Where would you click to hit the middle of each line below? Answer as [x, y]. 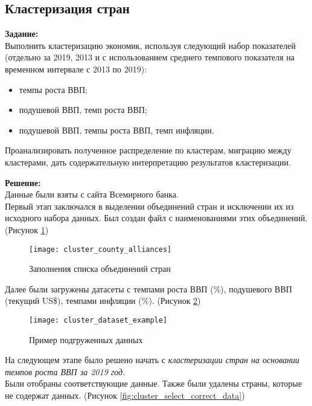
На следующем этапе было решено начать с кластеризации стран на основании [152, 360]
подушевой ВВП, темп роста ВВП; [83, 110]
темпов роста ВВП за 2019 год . [65, 371]
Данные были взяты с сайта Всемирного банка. [92, 194]
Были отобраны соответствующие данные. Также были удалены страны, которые [154, 383]
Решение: [23, 182]
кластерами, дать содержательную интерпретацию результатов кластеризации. [148, 162]
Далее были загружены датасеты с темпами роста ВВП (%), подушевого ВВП [148, 288]
